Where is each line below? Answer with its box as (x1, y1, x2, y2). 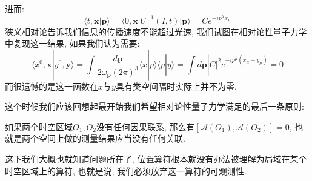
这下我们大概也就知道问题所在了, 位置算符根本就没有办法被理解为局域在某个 (5, 153, 307, 165)
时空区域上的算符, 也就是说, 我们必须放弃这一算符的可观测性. (5, 164, 247, 177)
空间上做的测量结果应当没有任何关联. (38, 132, 185, 145)
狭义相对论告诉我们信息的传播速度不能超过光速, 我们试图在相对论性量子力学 (5, 25, 307, 38)
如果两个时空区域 (5, 120, 73, 133)
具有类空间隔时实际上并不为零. (115, 79, 237, 92)
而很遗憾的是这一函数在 (5, 79, 98, 92)
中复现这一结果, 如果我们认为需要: (5, 37, 140, 50)
